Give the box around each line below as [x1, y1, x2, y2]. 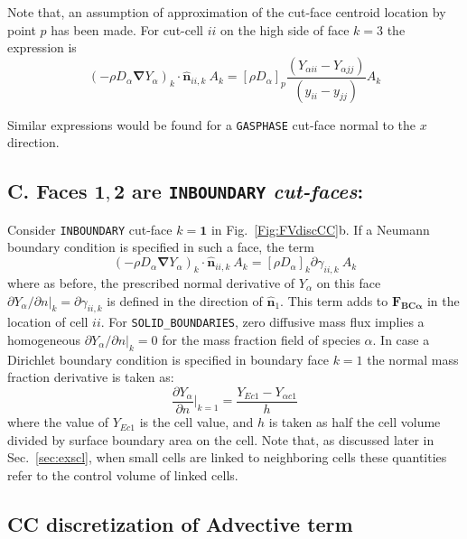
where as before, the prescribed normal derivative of [7, 273, 295, 292]
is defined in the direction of [107, 291, 263, 310]
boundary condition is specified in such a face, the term [7, 237, 314, 256]
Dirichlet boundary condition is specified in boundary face [7, 349, 329, 368]
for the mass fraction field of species [162, 330, 360, 348]
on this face [316, 273, 381, 292]
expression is [7, 38, 77, 57]
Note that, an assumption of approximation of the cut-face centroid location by [7, 3, 446, 21]
